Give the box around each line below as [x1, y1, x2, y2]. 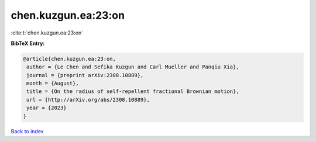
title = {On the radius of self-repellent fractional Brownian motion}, [26, 88, 239, 95]
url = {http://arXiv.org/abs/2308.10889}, [26, 96, 150, 103]
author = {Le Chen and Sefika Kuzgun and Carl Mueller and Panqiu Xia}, [26, 64, 239, 70]
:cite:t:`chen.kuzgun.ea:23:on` [11, 29, 84, 36]
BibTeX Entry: [11, 40, 45, 47]
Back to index [11, 127, 44, 134]
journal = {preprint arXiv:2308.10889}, [26, 72, 144, 78]
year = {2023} [26, 105, 67, 111]
